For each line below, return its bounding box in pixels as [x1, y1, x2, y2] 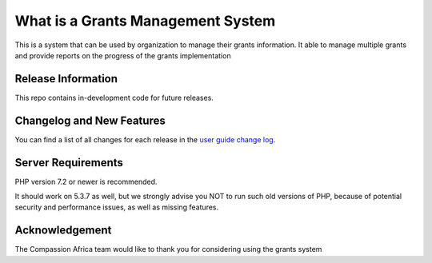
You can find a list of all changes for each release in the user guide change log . [14, 134, 276, 144]
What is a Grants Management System [14, 12, 276, 30]
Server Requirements [14, 156, 124, 169]
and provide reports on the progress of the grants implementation [14, 50, 231, 60]
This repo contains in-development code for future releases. [14, 93, 214, 102]
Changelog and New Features [14, 114, 166, 127]
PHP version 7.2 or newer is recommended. [14, 177, 158, 186]
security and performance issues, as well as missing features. [14, 202, 219, 212]
